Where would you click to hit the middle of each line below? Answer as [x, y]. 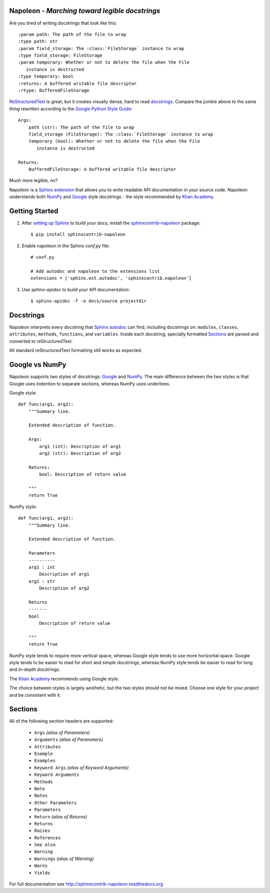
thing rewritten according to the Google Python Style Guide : [71, 109]
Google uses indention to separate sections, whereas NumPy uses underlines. [90, 383]
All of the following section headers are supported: [61, 721]
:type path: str [38, 42]
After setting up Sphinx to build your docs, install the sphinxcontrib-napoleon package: [111, 223]
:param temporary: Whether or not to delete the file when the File [104, 62]
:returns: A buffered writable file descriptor [77, 83]
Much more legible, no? [33, 181]
